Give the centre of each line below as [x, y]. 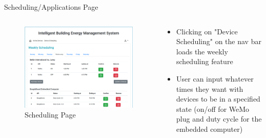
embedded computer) [210, 129]
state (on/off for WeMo [213, 109]
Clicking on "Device [207, 31]
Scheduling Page [50, 115]
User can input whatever [215, 78]
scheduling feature [205, 61]
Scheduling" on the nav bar [219, 41]
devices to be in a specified [218, 99]
